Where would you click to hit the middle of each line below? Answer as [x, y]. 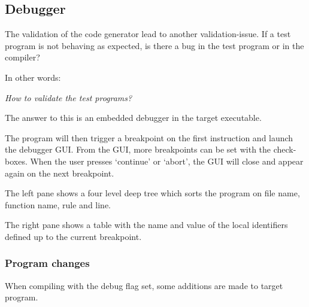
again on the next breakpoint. [60, 173]
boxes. [16, 161]
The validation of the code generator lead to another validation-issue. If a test [148, 34]
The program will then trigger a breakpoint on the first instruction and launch [149, 137]
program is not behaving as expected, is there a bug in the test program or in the [154, 45]
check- [285, 149]
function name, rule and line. [58, 204]
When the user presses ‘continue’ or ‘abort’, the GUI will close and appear [167, 161]
